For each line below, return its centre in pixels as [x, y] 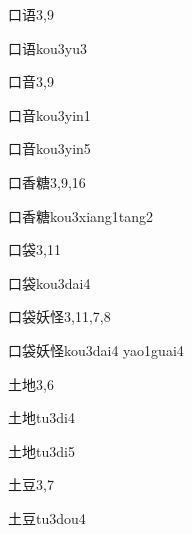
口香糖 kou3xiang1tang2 [81, 215]
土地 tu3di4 [41, 417]
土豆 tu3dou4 [47, 517]
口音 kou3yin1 [49, 114]
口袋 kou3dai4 [49, 282]
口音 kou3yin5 [49, 148]
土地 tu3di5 [41, 450]
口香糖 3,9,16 [47, 181]
